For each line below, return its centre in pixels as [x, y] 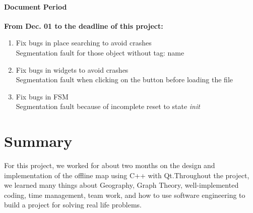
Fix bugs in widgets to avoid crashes [72, 69]
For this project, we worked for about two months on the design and [110, 165]
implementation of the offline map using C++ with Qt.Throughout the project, [127, 175]
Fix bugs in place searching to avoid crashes [84, 43]
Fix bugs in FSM [42, 96]
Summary [38, 141]
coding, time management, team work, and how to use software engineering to [125, 195]
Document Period [36, 6]
